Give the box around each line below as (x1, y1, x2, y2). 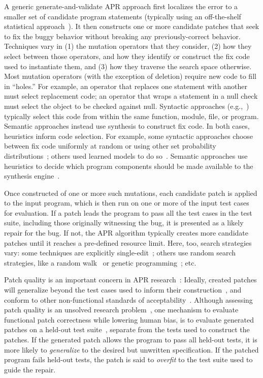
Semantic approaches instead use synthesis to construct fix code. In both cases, (4, 121, 250, 131)
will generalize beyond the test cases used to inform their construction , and (4, 284, 242, 295)
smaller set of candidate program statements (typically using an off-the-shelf (4, 11, 241, 21)
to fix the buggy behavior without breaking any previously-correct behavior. (4, 31, 241, 41)
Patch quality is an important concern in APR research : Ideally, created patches (4, 274, 257, 285)
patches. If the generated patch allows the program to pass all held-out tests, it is (4, 334, 257, 344)
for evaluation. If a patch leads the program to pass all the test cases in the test (4, 207, 252, 218)
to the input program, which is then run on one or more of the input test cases (4, 197, 249, 208)
